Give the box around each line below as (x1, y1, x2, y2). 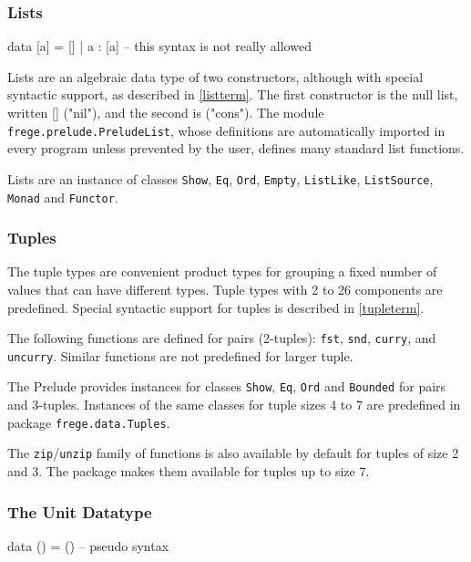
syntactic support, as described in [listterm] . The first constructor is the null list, (7, 85, 458, 104)
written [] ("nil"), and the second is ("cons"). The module (7, 103, 324, 121)
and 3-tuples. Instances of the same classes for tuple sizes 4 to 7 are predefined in (7, 395, 461, 414)
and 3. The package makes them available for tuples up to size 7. (7, 462, 370, 481)
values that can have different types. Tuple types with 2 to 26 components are (7, 279, 443, 298)
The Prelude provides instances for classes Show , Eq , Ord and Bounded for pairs (7, 377, 446, 396)
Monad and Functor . (7, 187, 118, 206)
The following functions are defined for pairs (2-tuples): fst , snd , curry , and (7, 328, 436, 348)
